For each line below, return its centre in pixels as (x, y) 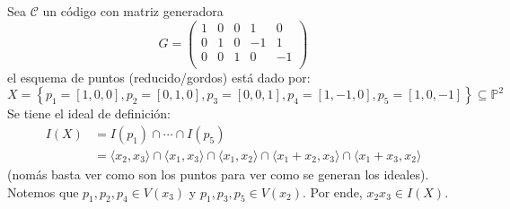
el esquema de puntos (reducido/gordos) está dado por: (159, 77)
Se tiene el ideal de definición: (89, 113)
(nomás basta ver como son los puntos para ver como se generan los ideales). (218, 174)
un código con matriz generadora (133, 11)
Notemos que (43, 192)
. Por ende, (333, 192)
